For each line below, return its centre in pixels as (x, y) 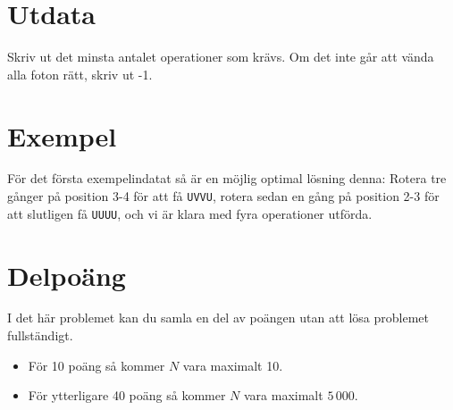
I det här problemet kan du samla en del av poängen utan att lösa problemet (218, 318)
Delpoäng (67, 275)
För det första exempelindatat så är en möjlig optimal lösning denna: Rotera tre (227, 178)
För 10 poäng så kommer (96, 365)
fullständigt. (40, 335)
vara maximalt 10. (233, 365)
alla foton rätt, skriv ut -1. (80, 74)
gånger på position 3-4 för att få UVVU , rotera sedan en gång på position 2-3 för (223, 196)
